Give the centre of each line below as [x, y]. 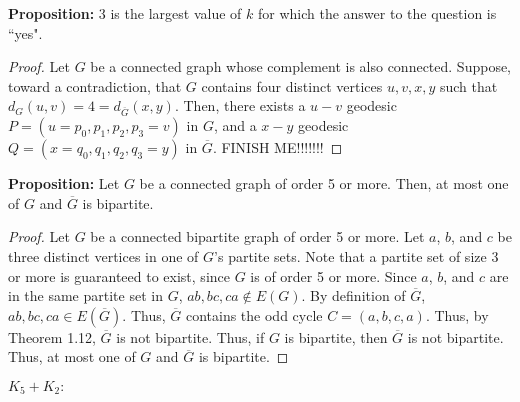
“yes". [25, 32]
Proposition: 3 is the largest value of [125, 13]
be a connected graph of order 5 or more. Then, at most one [324, 183]
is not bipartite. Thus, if [190, 336]
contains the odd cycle [254, 314]
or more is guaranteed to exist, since [119, 275]
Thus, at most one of [72, 356]
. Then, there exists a [240, 105]
